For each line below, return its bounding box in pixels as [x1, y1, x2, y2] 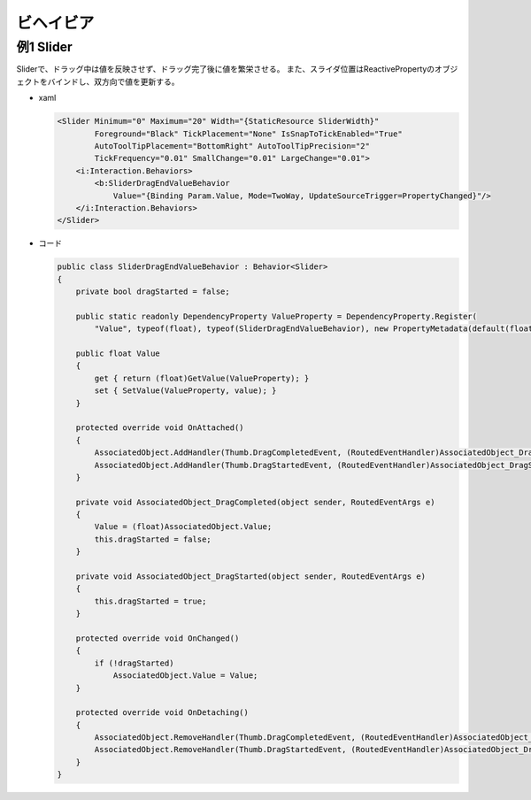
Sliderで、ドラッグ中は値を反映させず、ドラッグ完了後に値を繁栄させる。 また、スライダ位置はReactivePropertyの [16, 64, 435, 74]
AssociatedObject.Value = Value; [112, 671, 258, 681]
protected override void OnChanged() [75, 633, 240, 643]
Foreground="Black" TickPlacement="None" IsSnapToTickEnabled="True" [94, 128, 403, 139]
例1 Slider [16, 39, 73, 55]
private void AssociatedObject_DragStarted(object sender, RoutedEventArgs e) [75, 572, 427, 581]
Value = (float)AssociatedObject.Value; [94, 522, 273, 532]
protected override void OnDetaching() [75, 708, 250, 718]
